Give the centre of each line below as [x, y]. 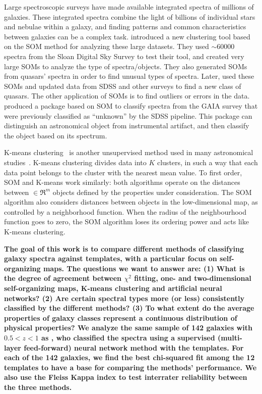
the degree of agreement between [63, 278]
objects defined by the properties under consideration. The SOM [152, 192]
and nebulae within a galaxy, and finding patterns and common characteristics [125, 27]
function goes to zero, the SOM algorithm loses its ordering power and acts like [126, 221]
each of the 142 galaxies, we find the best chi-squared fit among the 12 [129, 357]
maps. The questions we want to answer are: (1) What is [144, 268]
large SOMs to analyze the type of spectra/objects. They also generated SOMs [126, 66]
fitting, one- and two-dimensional [193, 278]
